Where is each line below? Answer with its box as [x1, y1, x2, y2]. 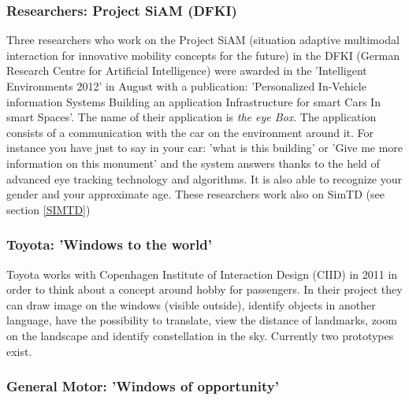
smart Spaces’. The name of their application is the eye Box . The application [6, 109, 377, 125]
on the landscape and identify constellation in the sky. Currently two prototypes [6, 327, 394, 343]
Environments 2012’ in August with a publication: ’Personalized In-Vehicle [6, 78, 366, 94]
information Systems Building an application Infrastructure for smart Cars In [6, 93, 381, 109]
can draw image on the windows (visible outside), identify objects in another [6, 296, 376, 313]
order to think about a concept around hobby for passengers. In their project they [6, 281, 403, 298]
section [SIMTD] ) [6, 201, 91, 217]
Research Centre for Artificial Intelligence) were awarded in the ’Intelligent [6, 62, 367, 79]
